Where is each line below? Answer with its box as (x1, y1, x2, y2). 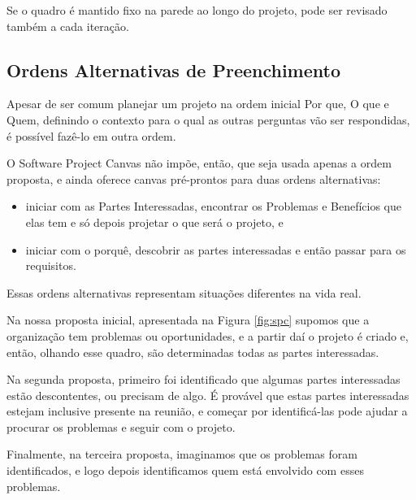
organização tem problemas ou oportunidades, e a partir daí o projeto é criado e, (6, 327, 409, 344)
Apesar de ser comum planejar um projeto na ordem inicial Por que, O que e (6, 95, 389, 112)
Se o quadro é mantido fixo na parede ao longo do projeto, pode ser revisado (6, 2, 388, 18)
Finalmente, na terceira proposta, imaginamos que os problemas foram (6, 446, 357, 463)
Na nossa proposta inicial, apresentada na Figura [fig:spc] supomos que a (6, 311, 370, 328)
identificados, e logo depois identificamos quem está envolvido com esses (6, 462, 364, 479)
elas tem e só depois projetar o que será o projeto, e (25, 213, 284, 230)
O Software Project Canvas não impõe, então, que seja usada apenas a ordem (6, 154, 392, 172)
